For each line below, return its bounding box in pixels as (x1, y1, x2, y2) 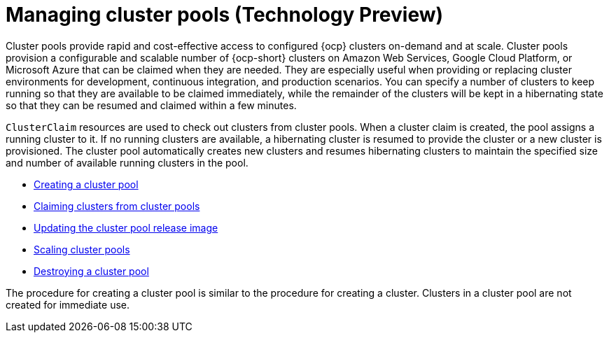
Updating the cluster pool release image (34, 221, 218, 234)
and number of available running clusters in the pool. (6, 156, 248, 169)
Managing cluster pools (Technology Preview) (6, 3, 444, 27)
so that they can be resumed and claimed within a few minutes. (6, 99, 297, 111)
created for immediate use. (6, 298, 129, 311)
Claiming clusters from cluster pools (34, 199, 200, 212)
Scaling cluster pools (34, 243, 130, 255)
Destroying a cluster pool (34, 265, 149, 277)
